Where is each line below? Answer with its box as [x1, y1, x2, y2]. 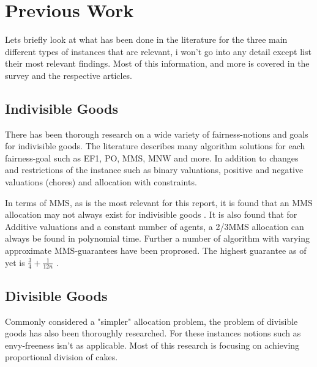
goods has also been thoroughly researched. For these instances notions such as [5, 327, 301, 339]
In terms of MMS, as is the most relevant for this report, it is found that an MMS [5, 196, 313, 209]
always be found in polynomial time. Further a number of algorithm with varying [5, 232, 310, 245]
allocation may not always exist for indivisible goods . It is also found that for [5, 208, 297, 221]
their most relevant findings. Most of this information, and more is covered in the [5, 57, 310, 70]
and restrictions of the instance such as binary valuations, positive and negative [5, 163, 304, 176]
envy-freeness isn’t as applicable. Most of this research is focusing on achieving [5, 338, 300, 351]
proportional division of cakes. [5, 350, 118, 363]
